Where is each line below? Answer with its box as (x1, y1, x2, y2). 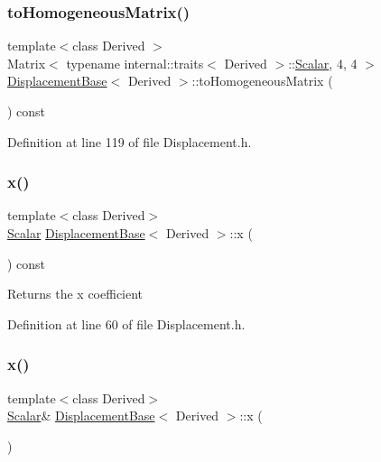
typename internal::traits (66, 53, 204, 72)
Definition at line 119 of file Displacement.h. (7, 132, 252, 151)
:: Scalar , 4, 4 (288, 53, 358, 72)
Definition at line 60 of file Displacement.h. (7, 314, 246, 333)
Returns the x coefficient (7, 284, 144, 303)
